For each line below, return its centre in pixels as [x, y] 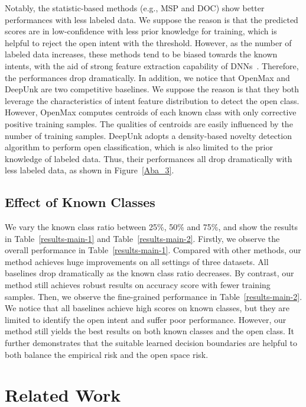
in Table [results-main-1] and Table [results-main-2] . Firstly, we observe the [142, 238]
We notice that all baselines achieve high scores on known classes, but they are [147, 308]
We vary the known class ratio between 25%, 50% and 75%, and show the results [151, 227]
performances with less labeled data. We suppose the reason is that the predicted [152, 19]
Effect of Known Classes [80, 202]
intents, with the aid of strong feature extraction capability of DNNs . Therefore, [152, 65]
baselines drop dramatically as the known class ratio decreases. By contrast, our [149, 273]
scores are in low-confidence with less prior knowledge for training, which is [141, 31]
